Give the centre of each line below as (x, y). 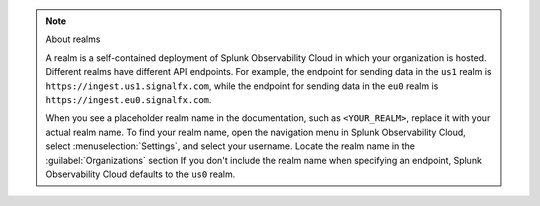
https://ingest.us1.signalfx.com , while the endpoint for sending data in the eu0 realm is (242, 86)
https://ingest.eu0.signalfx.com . (128, 99)
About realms (73, 39)
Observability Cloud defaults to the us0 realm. (140, 174)
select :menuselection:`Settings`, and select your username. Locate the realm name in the (230, 146)
